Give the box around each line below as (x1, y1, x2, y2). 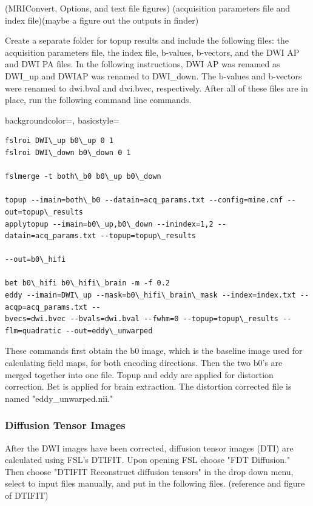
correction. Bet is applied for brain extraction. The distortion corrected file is (5, 380, 292, 393)
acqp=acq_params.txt (5, 302, 88, 311)
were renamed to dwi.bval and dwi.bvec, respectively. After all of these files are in (5, 81, 308, 94)
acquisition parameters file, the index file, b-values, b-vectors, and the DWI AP (5, 45, 300, 58)
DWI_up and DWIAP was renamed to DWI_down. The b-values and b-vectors (5, 69, 302, 82)
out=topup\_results (5, 207, 83, 216)
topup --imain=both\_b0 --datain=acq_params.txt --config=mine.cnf (5, 196, 283, 205)
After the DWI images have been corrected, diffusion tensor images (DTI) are (5, 441, 294, 454)
